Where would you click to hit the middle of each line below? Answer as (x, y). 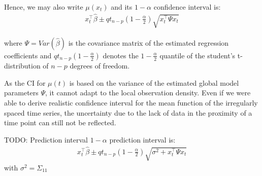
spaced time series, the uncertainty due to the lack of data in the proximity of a (128, 112)
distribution (22, 66)
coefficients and (28, 55)
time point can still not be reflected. (60, 122)
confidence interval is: (187, 7)
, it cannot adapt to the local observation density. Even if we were (148, 93)
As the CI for (25, 82)
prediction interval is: (142, 139)
